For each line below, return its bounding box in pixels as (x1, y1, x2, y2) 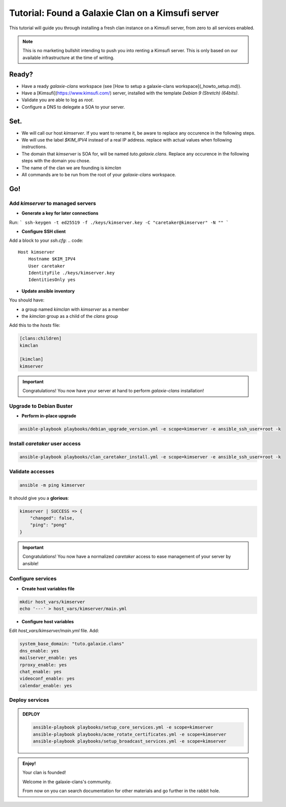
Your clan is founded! (22, 770, 66, 776)
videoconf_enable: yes (19, 676, 75, 681)
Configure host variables (21, 619, 74, 625)
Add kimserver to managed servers (9, 200, 96, 207)
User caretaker (28, 263, 65, 269)
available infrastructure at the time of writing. (22, 55, 114, 61)
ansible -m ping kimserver (19, 482, 85, 488)
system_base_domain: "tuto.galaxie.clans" (19, 641, 124, 647)
